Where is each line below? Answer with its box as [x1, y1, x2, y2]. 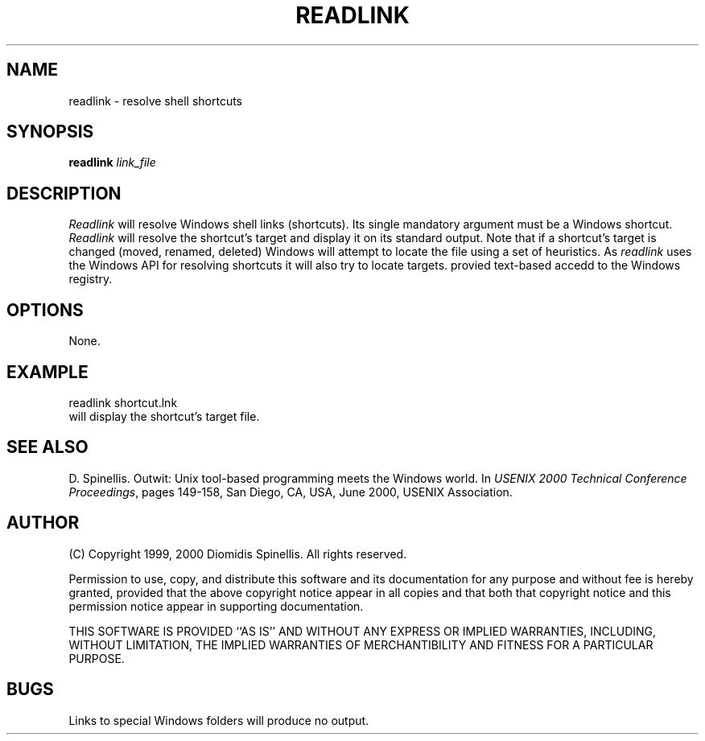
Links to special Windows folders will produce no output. [68, 713, 369, 727]
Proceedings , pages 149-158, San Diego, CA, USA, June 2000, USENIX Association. [68, 484, 513, 499]
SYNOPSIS [6, 121, 94, 142]
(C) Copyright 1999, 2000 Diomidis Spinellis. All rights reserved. [68, 546, 407, 561]
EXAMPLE [6, 361, 89, 382]
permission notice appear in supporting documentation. [68, 599, 364, 613]
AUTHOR [6, 513, 80, 533]
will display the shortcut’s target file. [68, 409, 260, 423]
